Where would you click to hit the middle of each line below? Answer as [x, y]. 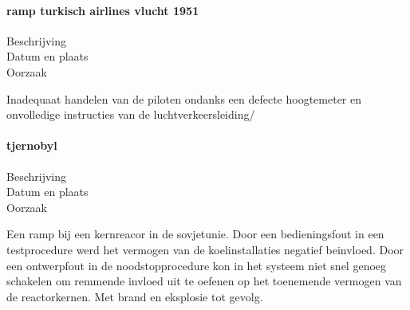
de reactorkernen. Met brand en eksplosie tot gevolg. [135, 296]
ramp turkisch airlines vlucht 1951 [103, 10]
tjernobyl [32, 145]
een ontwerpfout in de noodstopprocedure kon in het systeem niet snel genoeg [197, 265]
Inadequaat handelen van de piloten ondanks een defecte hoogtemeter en [184, 98]
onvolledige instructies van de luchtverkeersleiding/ [131, 114]
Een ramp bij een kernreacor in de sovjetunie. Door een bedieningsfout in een [195, 234]
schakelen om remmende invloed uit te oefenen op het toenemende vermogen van [204, 281]
